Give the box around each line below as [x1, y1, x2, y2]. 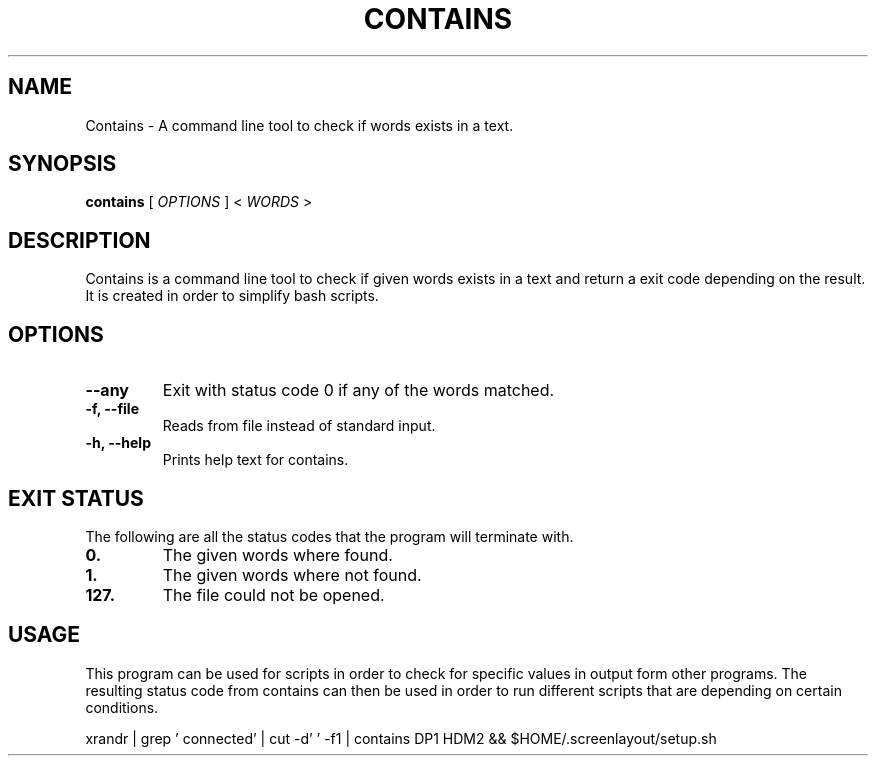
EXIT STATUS [8, 485, 144, 511]
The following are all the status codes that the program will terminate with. [85, 527, 574, 545]
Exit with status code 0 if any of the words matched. [162, 380, 555, 401]
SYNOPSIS [8, 151, 117, 177]
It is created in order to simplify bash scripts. [85, 287, 379, 305]
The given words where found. [162, 544, 393, 565]
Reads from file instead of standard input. [162, 417, 436, 435]
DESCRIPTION [8, 227, 151, 253]
